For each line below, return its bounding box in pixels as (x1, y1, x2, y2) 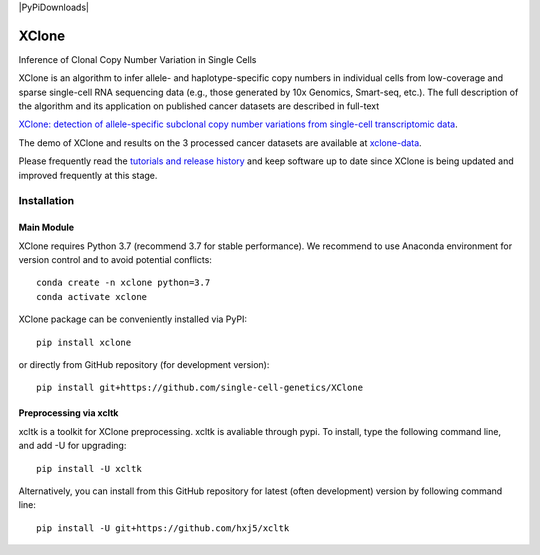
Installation (18, 194, 75, 208)
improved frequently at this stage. (18, 169, 158, 181)
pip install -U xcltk (36, 463, 142, 474)
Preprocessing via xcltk (18, 407, 119, 419)
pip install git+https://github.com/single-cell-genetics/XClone (36, 382, 364, 394)
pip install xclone (36, 336, 132, 348)
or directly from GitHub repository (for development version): (18, 358, 270, 370)
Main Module (18, 221, 75, 234)
